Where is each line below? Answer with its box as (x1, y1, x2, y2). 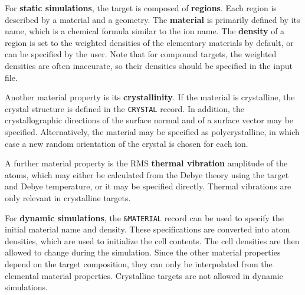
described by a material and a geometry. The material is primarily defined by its (5, 13, 300, 25)
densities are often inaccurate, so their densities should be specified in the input (5, 59, 293, 71)
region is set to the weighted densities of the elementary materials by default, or (5, 36, 294, 48)
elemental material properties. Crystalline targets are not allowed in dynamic (5, 269, 283, 281)
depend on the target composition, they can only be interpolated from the (5, 258, 273, 270)
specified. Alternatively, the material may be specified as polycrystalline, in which (5, 126, 300, 137)
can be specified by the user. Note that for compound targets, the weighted (5, 48, 277, 60)
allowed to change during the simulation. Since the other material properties (5, 246, 281, 258)
